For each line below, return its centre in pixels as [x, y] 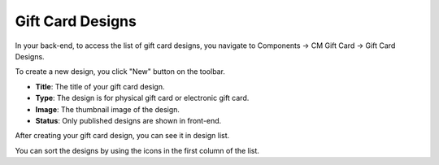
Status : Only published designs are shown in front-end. [128, 120]
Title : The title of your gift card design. [100, 86]
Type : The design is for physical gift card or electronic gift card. [142, 98]
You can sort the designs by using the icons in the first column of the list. [137, 150]
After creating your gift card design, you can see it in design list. [122, 136]
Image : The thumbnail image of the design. [108, 109]
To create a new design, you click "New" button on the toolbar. [120, 72]
